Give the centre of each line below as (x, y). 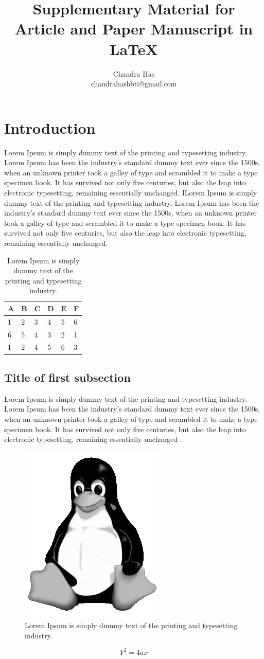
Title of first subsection (67, 377)
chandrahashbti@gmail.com (134, 84)
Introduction (50, 127)
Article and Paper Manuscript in (134, 29)
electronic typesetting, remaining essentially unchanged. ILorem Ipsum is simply (131, 192)
